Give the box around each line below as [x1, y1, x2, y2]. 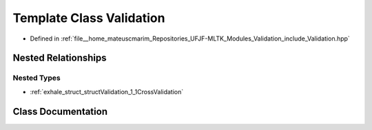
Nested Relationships [12, 52, 107, 64]
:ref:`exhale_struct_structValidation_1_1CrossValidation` [30, 87, 184, 96]
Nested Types [12, 73, 61, 83]
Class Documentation [12, 105, 108, 117]
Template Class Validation [12, 10, 165, 25]
